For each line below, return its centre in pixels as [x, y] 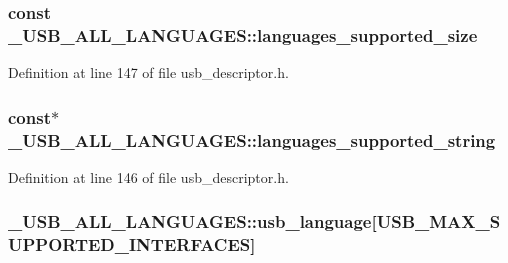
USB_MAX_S [438, 221]
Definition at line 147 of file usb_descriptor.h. [148, 72]
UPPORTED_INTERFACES [129, 244]
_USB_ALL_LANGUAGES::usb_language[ [192, 221]
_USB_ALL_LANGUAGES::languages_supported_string [252, 139]
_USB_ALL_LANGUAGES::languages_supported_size [243, 34]
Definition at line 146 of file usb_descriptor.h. [148, 176]
